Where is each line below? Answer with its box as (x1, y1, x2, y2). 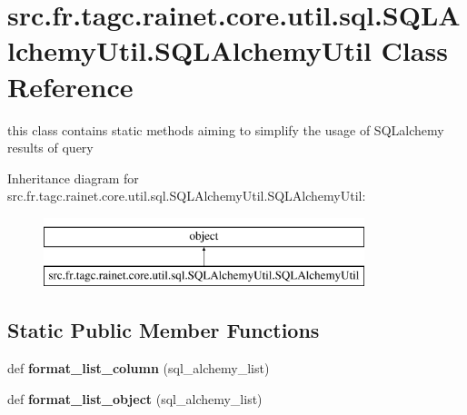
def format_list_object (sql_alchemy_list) (7, 389, 263, 408)
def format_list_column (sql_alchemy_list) (7, 359, 270, 378)
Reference (7, 67, 134, 104)
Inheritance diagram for (7, 168, 139, 187)
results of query (7, 138, 94, 157)
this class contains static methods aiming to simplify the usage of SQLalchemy (7, 120, 444, 139)
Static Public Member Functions (7, 316, 320, 344)
